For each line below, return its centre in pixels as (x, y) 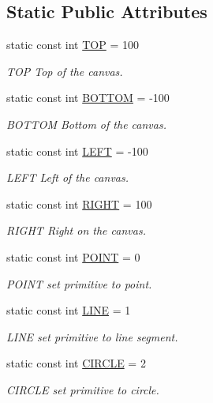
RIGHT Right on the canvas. (76, 230)
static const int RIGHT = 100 (79, 203)
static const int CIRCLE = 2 (76, 363)
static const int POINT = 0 (73, 256)
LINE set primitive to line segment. (92, 336)
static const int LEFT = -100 (77, 151)
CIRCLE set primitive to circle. (83, 389)
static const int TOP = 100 (73, 45)
